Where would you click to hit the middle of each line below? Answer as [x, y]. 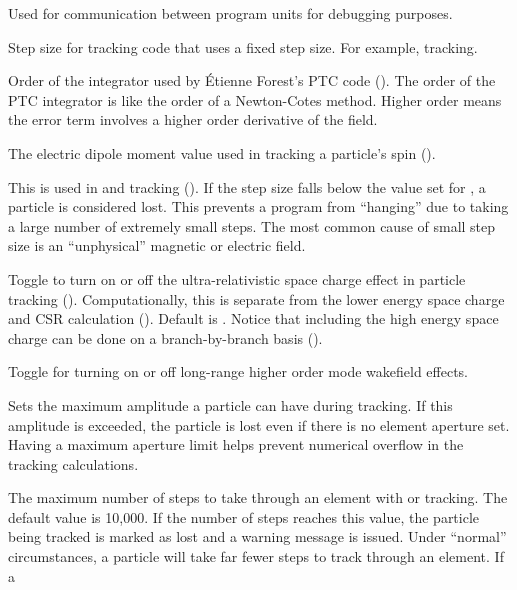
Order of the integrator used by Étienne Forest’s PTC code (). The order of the [252, 80]
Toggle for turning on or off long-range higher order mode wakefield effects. [238, 371]
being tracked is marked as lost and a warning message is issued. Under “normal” [257, 536]
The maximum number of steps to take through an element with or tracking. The [258, 497]
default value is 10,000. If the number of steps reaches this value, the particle [244, 516]
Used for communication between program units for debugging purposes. [230, 13]
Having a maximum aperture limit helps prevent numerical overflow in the [236, 444]
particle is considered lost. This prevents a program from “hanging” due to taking [258, 206]
